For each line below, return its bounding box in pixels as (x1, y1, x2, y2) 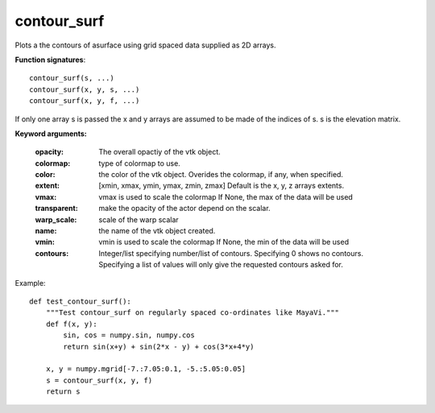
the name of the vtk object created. (98, 226, 216, 236)
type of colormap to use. (98, 158, 180, 168)
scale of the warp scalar (98, 214, 179, 225)
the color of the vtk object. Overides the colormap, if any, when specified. (98, 170, 344, 180)
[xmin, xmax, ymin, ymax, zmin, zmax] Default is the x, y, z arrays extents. (98, 181, 345, 191)
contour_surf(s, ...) (29, 73, 114, 83)
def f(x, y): (45, 319, 97, 328)
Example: (14, 278, 46, 287)
